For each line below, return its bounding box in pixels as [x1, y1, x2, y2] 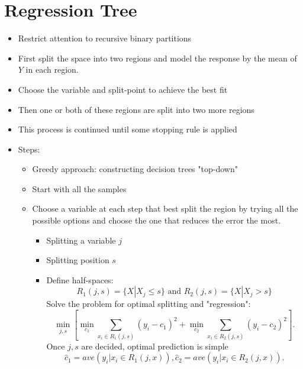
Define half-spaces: [46, 273, 114, 286]
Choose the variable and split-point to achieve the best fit [18, 83, 228, 95]
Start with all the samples [32, 182, 127, 195]
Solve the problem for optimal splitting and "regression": [46, 297, 251, 310]
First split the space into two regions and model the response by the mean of [18, 51, 297, 64]
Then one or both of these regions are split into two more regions [18, 103, 254, 115]
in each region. [25, 63, 79, 76]
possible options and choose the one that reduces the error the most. [32, 214, 281, 226]
